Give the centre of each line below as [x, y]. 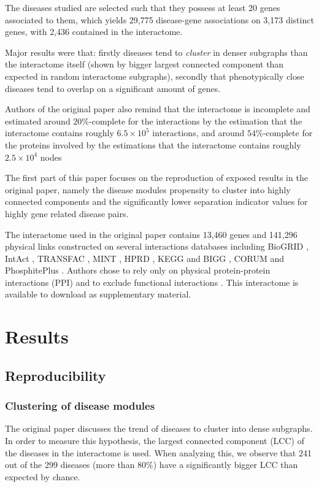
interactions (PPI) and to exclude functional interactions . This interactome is [152, 282]
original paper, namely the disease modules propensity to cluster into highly [148, 189]
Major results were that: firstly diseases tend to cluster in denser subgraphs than [156, 52]
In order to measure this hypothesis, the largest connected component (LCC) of [155, 441]
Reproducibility [56, 375]
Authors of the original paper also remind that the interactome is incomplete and [158, 109]
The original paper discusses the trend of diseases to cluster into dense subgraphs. [159, 428]
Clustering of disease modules [80, 406]
